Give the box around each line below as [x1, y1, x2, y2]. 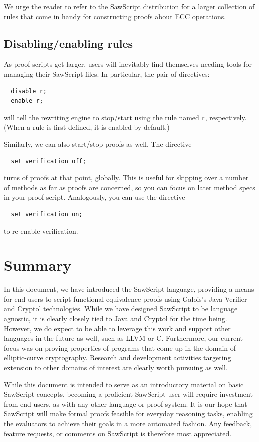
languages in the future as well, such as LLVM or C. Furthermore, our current [4, 333, 243, 343]
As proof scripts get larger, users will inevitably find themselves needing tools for [4, 59, 252, 69]
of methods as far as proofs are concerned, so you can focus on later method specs [4, 182, 255, 192]
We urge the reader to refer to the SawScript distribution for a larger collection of [4, 1, 255, 11]
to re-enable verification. [4, 225, 78, 236]
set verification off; [11, 157, 86, 165]
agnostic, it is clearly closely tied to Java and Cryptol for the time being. [4, 313, 227, 324]
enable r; [11, 97, 43, 105]
